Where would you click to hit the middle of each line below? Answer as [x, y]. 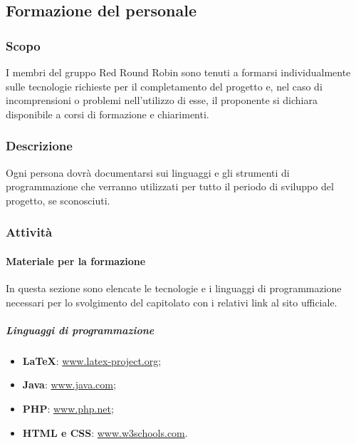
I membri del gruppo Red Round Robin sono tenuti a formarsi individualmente [178, 72]
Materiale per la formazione [76, 260]
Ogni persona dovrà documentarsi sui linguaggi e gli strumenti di [148, 172]
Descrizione [39, 146]
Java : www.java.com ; [69, 384]
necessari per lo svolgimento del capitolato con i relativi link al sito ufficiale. [172, 302]
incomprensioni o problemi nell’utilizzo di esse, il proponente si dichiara [162, 100]
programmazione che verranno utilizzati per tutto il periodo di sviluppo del [170, 186]
